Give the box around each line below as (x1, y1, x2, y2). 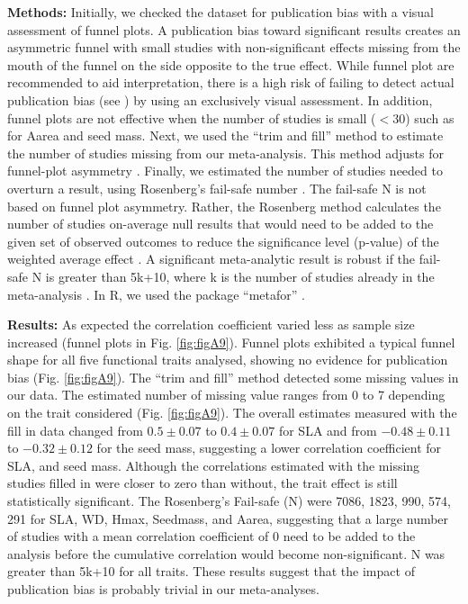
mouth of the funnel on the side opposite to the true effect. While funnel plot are (7, 55, 454, 74)
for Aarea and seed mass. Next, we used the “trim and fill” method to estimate (7, 126, 444, 145)
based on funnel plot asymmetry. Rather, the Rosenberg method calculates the (7, 196, 441, 215)
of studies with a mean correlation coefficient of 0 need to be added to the (7, 527, 416, 545)
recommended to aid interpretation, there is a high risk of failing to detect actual (7, 73, 454, 92)
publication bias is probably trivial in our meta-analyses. (7, 580, 319, 598)
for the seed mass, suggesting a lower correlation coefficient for (96, 438, 442, 457)
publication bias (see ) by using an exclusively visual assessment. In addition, (7, 90, 433, 109)
